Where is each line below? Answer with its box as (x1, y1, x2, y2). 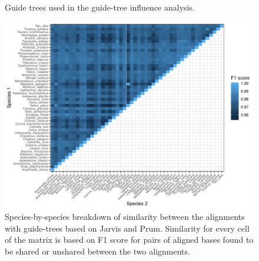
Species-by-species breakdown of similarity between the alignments (5, 210, 245, 223)
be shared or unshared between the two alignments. (5, 245, 190, 257)
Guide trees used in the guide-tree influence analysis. (5, 1, 195, 13)
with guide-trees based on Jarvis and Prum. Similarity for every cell (5, 222, 250, 234)
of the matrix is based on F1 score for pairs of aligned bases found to (5, 233, 254, 246)
